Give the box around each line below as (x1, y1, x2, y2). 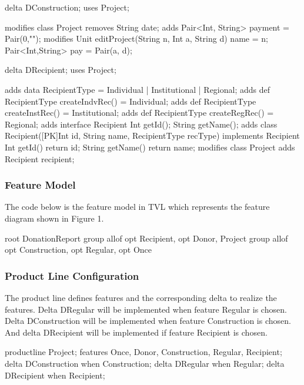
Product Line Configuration (5, 268, 139, 283)
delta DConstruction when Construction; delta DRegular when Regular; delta (5, 357, 285, 369)
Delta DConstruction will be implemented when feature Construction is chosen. (5, 314, 291, 327)
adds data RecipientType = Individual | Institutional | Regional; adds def (5, 83, 270, 95)
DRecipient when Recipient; (5, 369, 105, 381)
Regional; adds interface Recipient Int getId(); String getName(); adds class (5, 118, 278, 130)
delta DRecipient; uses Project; (5, 63, 116, 76)
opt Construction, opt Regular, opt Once (5, 243, 152, 256)
